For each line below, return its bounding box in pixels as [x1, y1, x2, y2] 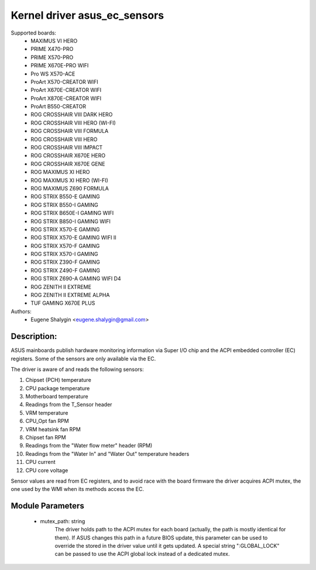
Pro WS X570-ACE [30, 70, 75, 77]
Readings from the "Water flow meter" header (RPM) [25, 442, 153, 449]
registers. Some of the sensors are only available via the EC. [11, 355, 156, 362]
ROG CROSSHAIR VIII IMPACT [30, 144, 103, 151]
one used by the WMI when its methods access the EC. [11, 486, 145, 493]
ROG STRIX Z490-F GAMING [30, 267, 101, 274]
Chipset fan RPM [25, 434, 67, 441]
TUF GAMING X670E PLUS [30, 299, 95, 307]
